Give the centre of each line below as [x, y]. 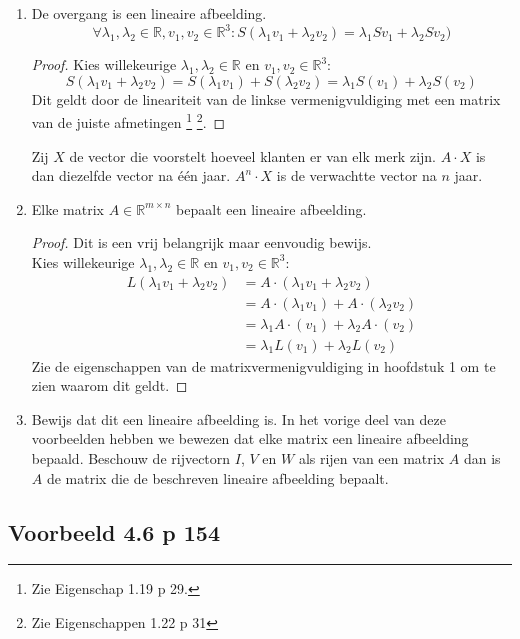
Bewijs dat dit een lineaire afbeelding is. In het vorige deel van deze [238, 418]
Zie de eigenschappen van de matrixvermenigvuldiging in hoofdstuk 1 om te [263, 365]
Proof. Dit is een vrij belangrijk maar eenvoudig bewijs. [201, 242]
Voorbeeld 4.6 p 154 [114, 531]
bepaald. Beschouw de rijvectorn [131, 458]
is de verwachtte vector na [356, 175]
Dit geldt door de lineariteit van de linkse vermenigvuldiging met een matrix [266, 98]
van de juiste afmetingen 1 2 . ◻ [128, 120]
